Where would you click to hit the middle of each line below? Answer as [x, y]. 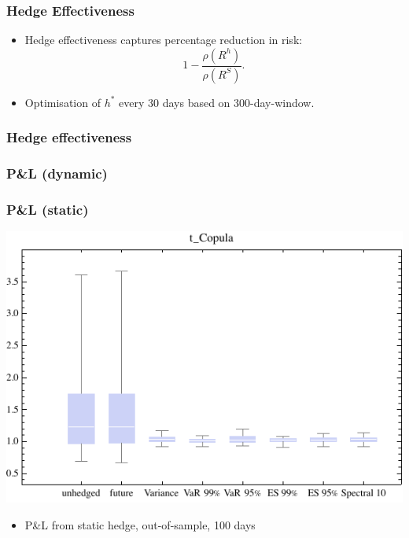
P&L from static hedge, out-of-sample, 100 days [140, 524]
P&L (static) [48, 209]
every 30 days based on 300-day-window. [217, 102]
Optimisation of [63, 102]
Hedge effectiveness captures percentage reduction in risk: [164, 40]
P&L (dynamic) [57, 173]
